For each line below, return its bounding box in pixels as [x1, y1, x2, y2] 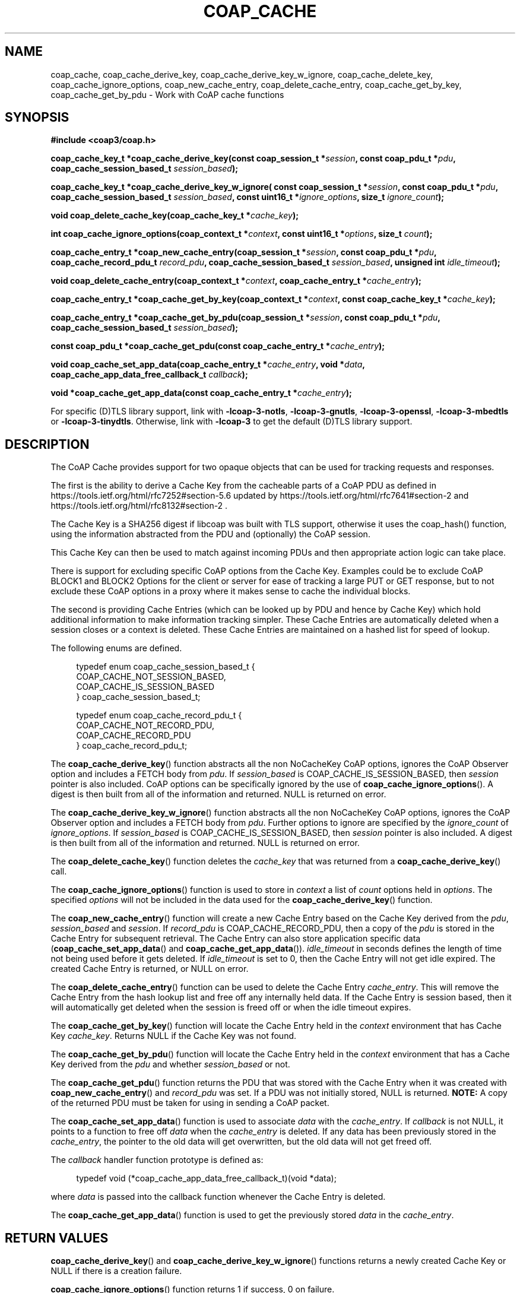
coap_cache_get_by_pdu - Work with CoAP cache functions [50, 89, 284, 100]
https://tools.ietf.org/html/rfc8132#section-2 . [50, 500, 228, 511]
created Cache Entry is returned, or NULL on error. [50, 964, 249, 974]
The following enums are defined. [50, 643, 182, 654]
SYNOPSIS [5, 110, 69, 125]
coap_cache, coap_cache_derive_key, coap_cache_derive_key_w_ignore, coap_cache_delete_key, [50, 69, 433, 80]
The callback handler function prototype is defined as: [50, 1155, 264, 1165]
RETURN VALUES [5, 1230, 109, 1246]
